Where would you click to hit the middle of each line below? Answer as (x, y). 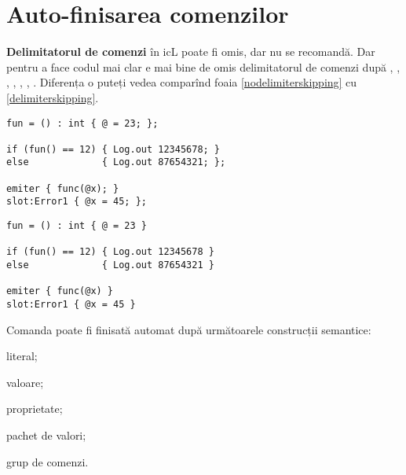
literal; (22, 356)
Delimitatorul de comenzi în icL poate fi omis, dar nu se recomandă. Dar (191, 52)
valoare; (25, 382)
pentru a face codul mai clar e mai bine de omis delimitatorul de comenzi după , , (203, 66)
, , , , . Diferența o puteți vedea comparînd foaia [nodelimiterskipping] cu (182, 82)
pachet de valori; (46, 435)
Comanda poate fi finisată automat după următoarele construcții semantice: (189, 329)
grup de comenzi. (48, 461)
